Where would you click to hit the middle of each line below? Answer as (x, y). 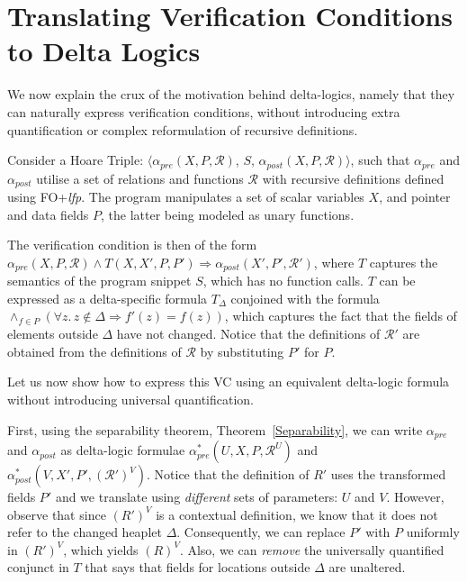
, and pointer (415, 196)
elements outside (53, 334)
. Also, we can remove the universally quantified (312, 549)
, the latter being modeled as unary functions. (227, 214)
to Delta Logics (104, 51)
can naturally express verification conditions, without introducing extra (204, 111)
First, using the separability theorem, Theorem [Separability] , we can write (215, 429)
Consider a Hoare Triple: (76, 160)
